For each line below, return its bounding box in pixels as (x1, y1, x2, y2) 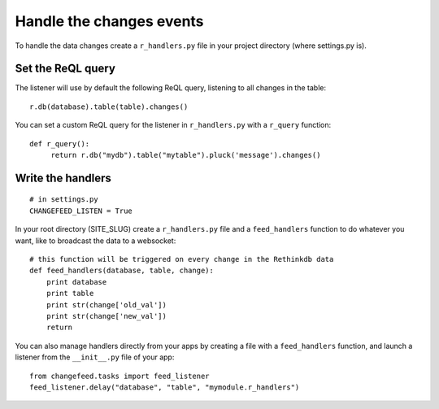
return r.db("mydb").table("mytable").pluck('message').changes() (50, 150, 321, 160)
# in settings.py (29, 195, 98, 204)
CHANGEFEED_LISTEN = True (29, 206, 133, 215)
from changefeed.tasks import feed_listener (29, 371, 211, 381)
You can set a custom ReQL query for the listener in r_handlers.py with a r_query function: (15, 120, 332, 130)
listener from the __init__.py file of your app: (15, 352, 175, 362)
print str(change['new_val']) (46, 311, 167, 320)
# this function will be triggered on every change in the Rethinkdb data (29, 255, 334, 263)
